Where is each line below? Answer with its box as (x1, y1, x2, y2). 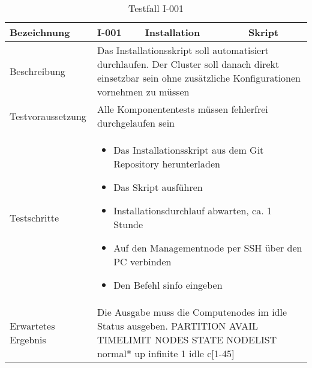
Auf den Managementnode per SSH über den (113, 241, 302, 255)
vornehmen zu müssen (97, 85, 190, 98)
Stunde (113, 217, 143, 231)
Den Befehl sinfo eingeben (113, 278, 223, 292)
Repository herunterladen (113, 157, 220, 170)
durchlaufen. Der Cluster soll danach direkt (97, 57, 280, 71)
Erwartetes (10, 319, 55, 333)
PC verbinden (113, 255, 172, 268)
